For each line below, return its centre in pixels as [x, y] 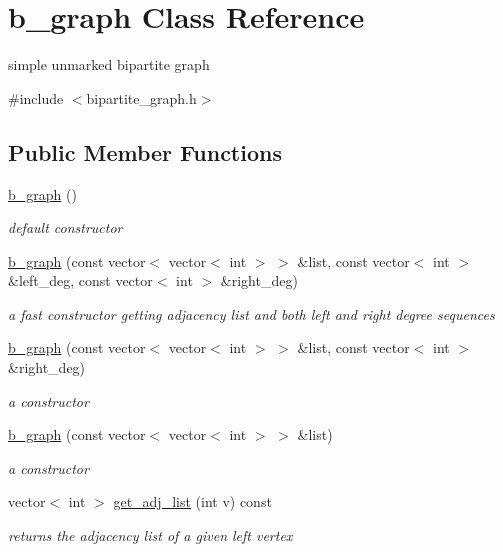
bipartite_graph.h [141, 97]
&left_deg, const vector [80, 280]
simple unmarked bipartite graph [109, 64]
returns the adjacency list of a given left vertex [150, 535]
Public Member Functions [145, 151]
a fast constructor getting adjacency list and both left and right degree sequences [251, 313]
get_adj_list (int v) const [192, 501]
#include [36, 97]
